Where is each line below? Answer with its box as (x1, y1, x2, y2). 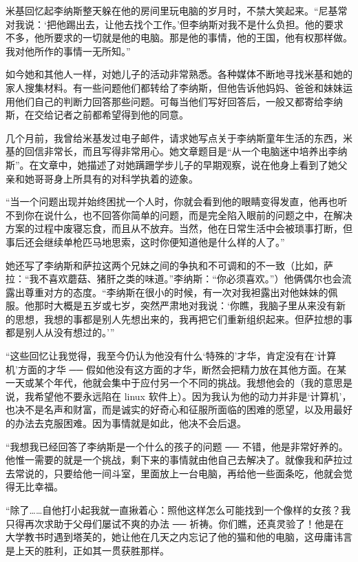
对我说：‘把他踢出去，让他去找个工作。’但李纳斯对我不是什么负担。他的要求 (6, 17, 344, 31)
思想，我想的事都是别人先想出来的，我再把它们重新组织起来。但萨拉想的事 (14, 311, 352, 326)
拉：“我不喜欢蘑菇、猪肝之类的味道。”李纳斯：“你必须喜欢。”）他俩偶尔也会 (6, 271, 342, 286)
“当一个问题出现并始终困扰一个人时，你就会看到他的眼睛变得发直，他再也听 (6, 194, 348, 209)
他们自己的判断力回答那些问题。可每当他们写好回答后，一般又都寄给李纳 (14, 94, 343, 108)
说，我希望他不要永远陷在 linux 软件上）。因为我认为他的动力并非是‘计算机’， (6, 388, 352, 403)
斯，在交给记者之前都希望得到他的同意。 (6, 107, 189, 122)
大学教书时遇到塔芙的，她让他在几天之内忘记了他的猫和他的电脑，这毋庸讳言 (6, 530, 352, 544)
